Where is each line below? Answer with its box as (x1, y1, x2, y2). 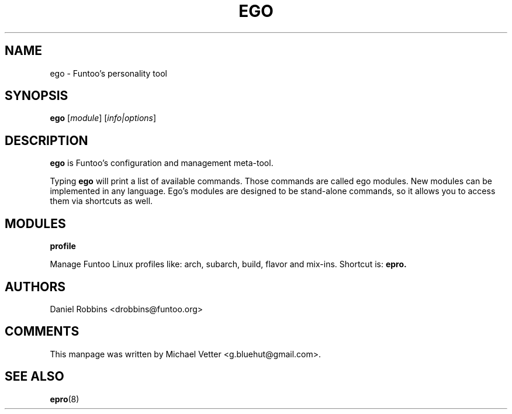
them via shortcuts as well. (50, 196, 153, 206)
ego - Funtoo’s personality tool (50, 68, 167, 78)
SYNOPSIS (5, 88, 68, 103)
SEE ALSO (5, 369, 64, 384)
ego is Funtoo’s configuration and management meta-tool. (50, 158, 274, 168)
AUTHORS (5, 279, 66, 294)
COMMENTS (5, 324, 79, 339)
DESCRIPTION (5, 133, 88, 148)
